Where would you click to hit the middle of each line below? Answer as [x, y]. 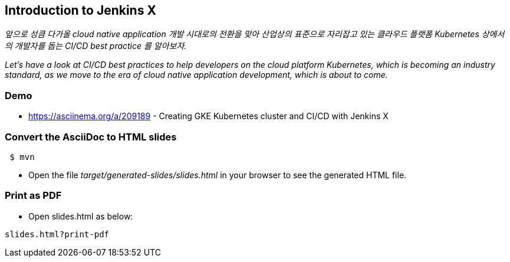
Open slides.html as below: [81, 216]
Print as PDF [33, 196]
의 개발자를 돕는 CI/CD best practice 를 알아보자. [96, 46]
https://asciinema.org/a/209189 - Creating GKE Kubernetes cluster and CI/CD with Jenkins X [208, 116]
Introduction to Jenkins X [80, 10]
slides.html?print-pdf [57, 234]
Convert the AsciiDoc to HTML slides [91, 137]
